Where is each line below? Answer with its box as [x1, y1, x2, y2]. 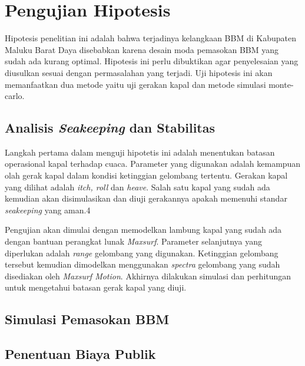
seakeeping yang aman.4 [5, 203, 91, 216]
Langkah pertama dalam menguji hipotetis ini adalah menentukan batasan [5, 146, 275, 158]
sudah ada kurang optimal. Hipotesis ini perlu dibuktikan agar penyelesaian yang [5, 55, 299, 67]
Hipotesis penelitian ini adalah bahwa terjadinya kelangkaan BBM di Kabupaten [5, 32, 296, 44]
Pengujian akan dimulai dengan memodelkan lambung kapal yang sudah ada [5, 223, 282, 236]
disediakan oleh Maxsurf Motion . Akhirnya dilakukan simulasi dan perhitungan [5, 269, 291, 282]
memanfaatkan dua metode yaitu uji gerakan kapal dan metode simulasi [5, 78, 266, 90]
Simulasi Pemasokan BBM [5, 310, 170, 328]
